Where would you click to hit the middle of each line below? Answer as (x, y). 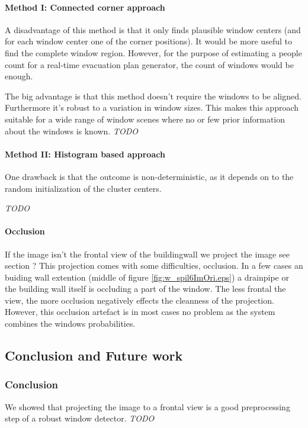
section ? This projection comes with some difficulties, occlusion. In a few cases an (154, 266)
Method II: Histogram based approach (85, 154)
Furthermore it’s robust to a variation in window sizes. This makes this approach (152, 107)
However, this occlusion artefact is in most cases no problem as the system (140, 312)
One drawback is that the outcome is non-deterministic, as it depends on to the (149, 176)
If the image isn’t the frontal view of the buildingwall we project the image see (147, 254)
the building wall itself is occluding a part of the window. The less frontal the (145, 289)
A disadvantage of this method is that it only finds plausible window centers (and (153, 29)
